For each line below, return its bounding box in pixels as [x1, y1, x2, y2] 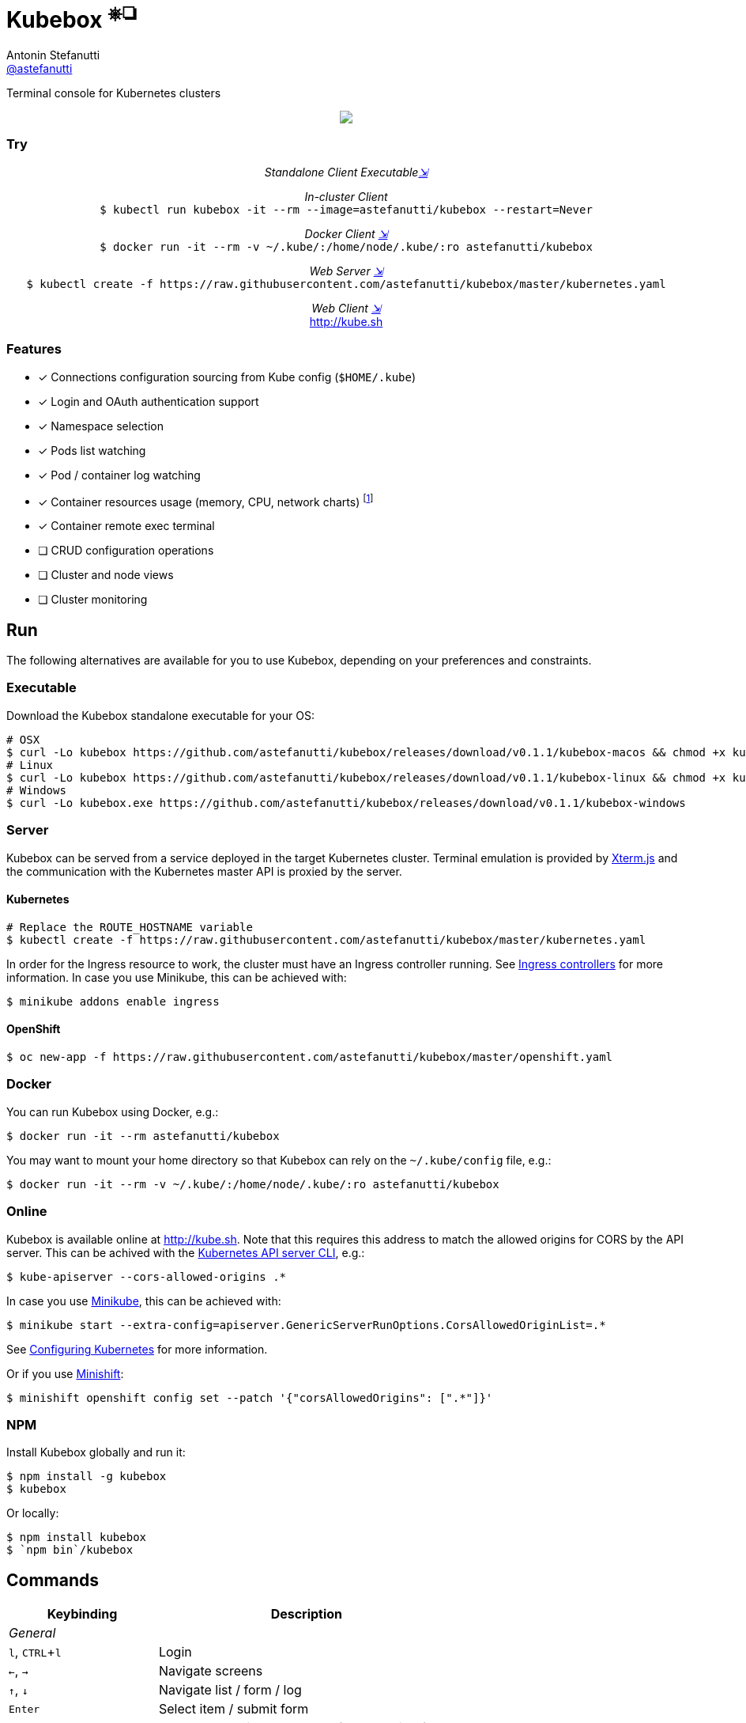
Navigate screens [158, 1663, 263, 1679]
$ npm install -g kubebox [6, 1470, 167, 1483]
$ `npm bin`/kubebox [6, 1543, 134, 1557]
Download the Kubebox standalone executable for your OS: [6, 708, 315, 722]
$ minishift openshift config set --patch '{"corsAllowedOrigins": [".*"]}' [6, 1391, 493, 1404]
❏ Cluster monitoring [38, 593, 148, 607]
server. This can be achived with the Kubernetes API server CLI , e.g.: [6, 1245, 365, 1259]
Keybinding [47, 1606, 118, 1623]
